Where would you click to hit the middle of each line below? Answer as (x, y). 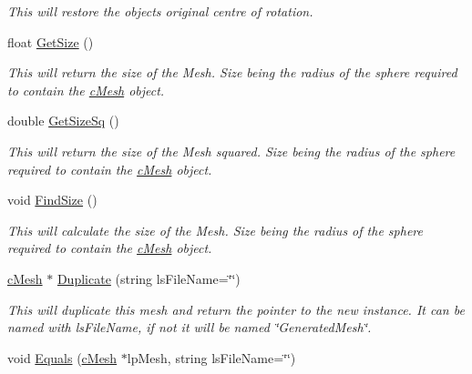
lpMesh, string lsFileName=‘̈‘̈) (211, 357)
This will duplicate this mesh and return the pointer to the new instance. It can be (236, 309)
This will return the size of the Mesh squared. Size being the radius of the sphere (231, 151)
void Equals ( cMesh (62, 357)
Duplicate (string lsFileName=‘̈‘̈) (149, 278)
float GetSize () (51, 41)
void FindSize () (52, 200)
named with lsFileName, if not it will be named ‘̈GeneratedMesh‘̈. (190, 327)
